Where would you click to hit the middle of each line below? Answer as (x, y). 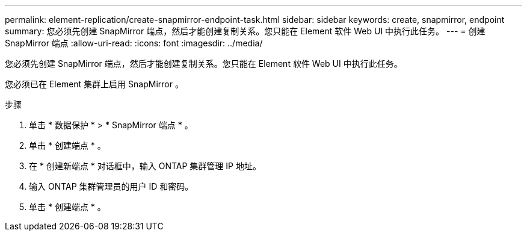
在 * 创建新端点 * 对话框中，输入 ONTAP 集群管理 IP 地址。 (145, 166)
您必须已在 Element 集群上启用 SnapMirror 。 (94, 84)
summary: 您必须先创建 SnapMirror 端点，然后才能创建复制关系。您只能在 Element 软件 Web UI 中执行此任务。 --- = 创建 (245, 31)
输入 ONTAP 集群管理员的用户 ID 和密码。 (111, 186)
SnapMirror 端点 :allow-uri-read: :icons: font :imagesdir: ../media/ (134, 43)
